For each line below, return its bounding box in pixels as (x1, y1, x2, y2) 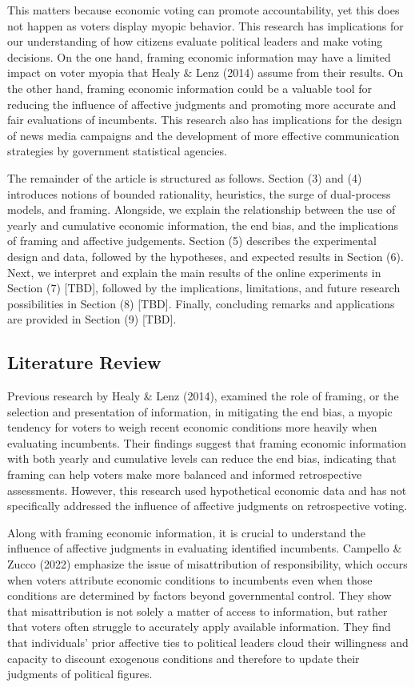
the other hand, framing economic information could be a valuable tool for (7, 79, 372, 96)
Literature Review (7, 350, 162, 375)
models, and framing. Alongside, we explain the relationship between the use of (7, 201, 396, 218)
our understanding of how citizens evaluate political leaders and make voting (7, 33, 383, 50)
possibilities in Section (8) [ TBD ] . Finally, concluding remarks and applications (7, 295, 395, 311)
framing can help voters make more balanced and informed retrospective (7, 466, 362, 483)
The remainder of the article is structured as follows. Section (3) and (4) (7, 169, 362, 186)
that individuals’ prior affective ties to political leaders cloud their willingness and (7, 633, 409, 650)
